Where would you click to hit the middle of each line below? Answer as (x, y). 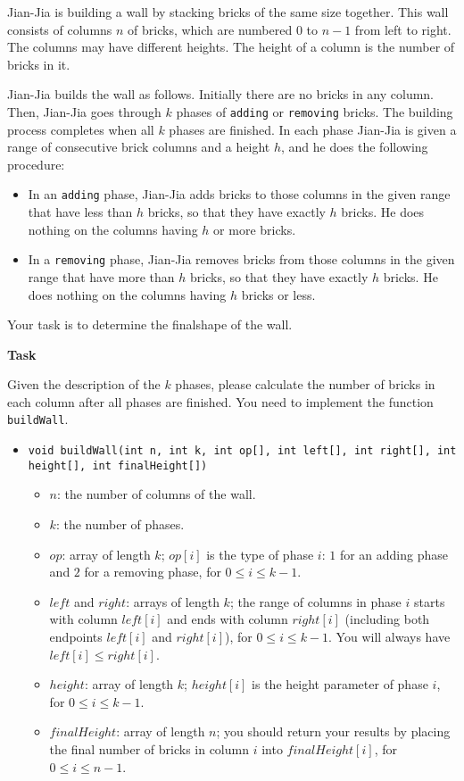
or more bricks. (255, 229)
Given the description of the (84, 384)
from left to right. (403, 29)
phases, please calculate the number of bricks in (305, 384)
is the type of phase (260, 554)
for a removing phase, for (153, 572)
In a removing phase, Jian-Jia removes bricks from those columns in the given (241, 259)
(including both (387, 619)
